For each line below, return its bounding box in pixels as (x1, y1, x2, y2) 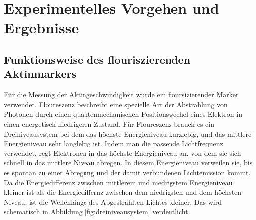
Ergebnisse (4, 17, 79, 38)
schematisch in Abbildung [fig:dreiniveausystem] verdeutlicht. (4, 206, 190, 217)
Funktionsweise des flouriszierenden (4, 51, 191, 67)
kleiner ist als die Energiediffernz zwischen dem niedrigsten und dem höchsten (4, 187, 242, 197)
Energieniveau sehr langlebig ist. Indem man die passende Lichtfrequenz (4, 138, 223, 148)
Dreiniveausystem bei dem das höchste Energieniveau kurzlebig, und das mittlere (4, 128, 252, 139)
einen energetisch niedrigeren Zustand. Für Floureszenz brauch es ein (4, 118, 214, 129)
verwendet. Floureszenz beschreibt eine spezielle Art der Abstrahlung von (4, 99, 228, 109)
